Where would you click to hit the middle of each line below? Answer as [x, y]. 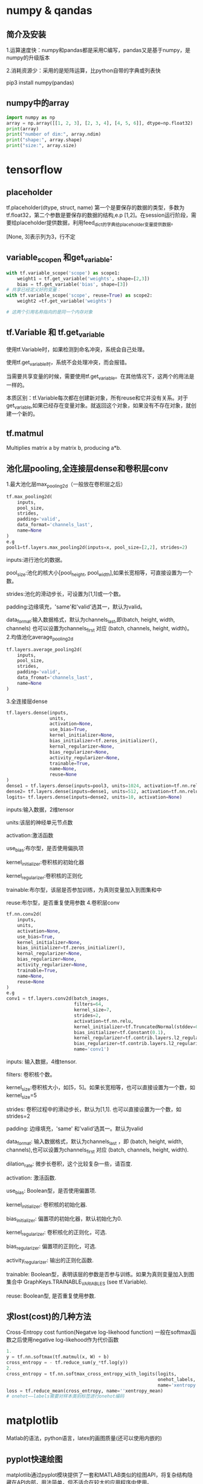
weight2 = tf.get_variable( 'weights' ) [65, 301]
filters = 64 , [89, 1004]
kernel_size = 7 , [93, 1010]
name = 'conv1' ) [92, 1049]
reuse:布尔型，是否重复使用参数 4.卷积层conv [63, 903]
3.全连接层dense [27, 701]
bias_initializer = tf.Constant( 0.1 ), [120, 1032]
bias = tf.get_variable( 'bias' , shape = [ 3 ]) [73, 284]
